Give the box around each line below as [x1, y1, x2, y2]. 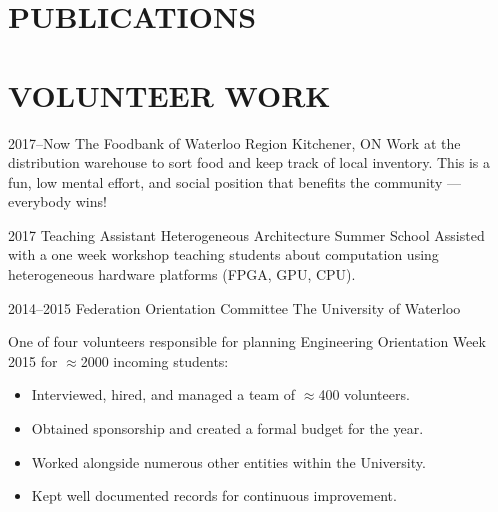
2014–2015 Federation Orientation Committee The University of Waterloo [8, 297, 461, 318]
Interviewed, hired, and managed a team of [31, 384, 296, 405]
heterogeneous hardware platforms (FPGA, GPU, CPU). [8, 264, 356, 285]
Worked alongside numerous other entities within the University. [31, 451, 426, 472]
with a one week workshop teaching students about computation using [8, 244, 439, 265]
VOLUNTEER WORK [8, 74, 331, 115]
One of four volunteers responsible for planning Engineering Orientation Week [8, 331, 486, 352]
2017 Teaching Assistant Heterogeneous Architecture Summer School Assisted [8, 224, 485, 245]
